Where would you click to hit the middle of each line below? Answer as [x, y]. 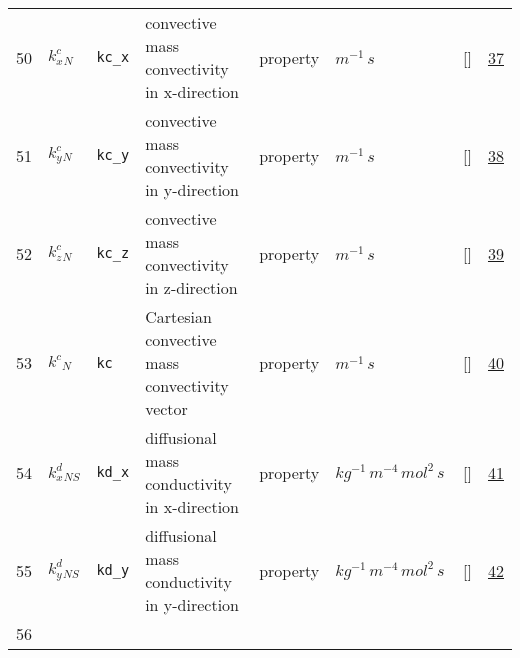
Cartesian [178, 316]
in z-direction [191, 287]
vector [166, 408]
